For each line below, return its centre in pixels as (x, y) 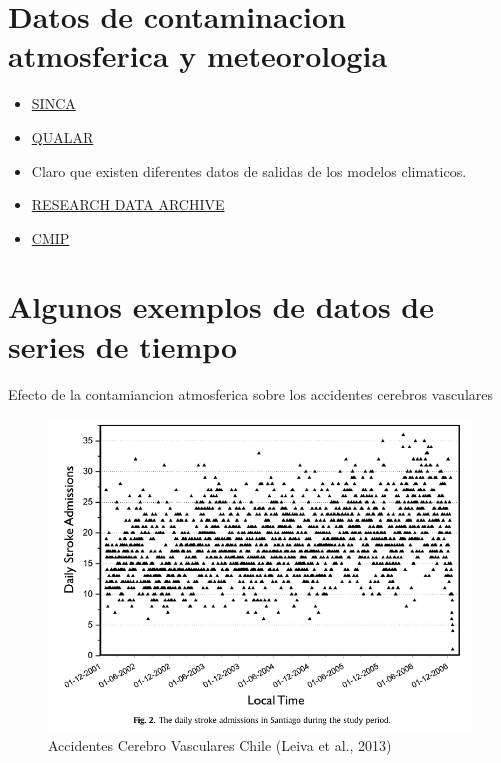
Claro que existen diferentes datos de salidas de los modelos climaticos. (249, 170)
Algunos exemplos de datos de (221, 306)
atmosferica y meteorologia (198, 55)
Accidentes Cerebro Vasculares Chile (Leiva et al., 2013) (220, 744)
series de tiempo (123, 345)
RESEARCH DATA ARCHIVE (128, 204)
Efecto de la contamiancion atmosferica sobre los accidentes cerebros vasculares (251, 393)
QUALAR (62, 136)
